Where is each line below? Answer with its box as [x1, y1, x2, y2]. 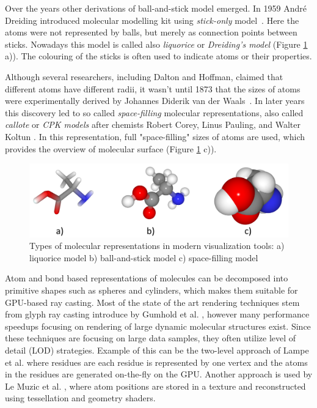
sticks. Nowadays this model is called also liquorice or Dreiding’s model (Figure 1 [5, 37, 308, 50]
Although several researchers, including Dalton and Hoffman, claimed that [5, 70, 283, 83]
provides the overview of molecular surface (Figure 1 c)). [5, 142, 217, 155]
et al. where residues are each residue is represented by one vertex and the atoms [5, 355, 308, 368]
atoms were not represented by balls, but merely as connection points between [5, 26, 297, 39]
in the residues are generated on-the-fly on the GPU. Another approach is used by [5, 368, 313, 380]
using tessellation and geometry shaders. [5, 391, 156, 404]
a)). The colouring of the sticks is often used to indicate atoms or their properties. [5, 50, 312, 62]
